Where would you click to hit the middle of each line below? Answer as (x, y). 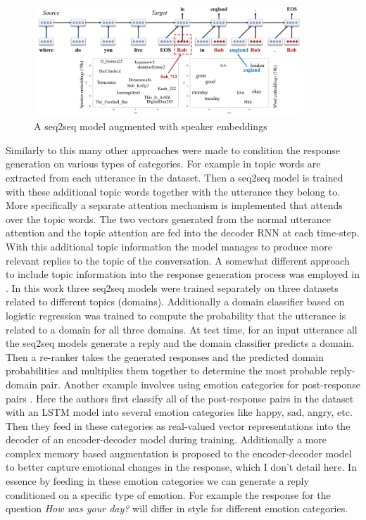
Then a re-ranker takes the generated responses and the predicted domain (165, 356)
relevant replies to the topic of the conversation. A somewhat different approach (178, 260)
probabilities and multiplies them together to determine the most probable (166, 370)
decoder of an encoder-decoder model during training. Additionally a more (166, 439)
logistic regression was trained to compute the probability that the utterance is (176, 315)
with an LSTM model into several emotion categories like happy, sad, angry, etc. (179, 412)
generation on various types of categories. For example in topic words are (163, 164)
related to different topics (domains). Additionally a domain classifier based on (175, 302)
